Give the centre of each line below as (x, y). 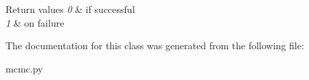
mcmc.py (24, 68)
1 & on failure (35, 22)
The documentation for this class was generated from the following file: (155, 45)
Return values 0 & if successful (70, 9)
